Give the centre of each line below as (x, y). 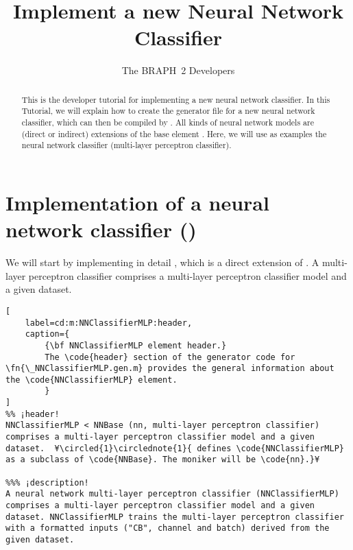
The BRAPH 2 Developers (178, 70)
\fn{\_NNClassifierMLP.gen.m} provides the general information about (170, 369)
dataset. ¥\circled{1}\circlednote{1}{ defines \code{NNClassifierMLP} (175, 448)
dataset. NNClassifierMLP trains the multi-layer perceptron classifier (175, 517)
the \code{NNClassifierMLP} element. (92, 380)
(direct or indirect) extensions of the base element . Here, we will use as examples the (174, 133)
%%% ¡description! (47, 482)
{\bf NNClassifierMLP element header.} (136, 345)
